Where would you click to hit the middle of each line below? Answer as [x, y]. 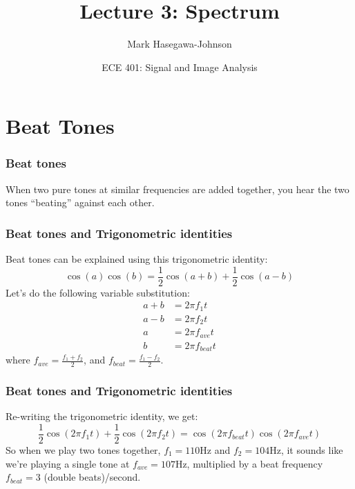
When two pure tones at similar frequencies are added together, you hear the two [177, 189]
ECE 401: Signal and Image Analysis [180, 67]
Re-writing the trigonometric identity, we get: [102, 416]
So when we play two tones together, [83, 450]
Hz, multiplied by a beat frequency [249, 463]
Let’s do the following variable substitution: [98, 292]
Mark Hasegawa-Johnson [180, 44]
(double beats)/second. [92, 477]
